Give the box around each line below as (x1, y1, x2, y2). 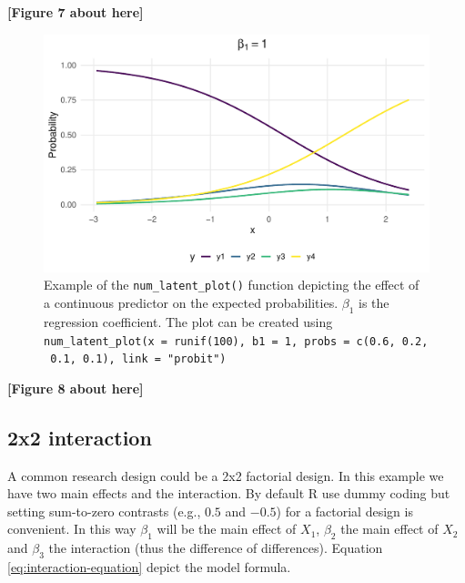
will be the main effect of (157, 519, 297, 538)
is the (359, 293, 389, 312)
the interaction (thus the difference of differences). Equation (48, 538, 383, 557)
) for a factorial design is (276, 501, 413, 520)
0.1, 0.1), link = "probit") (50, 353, 227, 366)
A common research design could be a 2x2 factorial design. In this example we (7, 465, 444, 485)
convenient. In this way (7, 519, 136, 538)
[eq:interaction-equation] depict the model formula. (7, 557, 291, 576)
